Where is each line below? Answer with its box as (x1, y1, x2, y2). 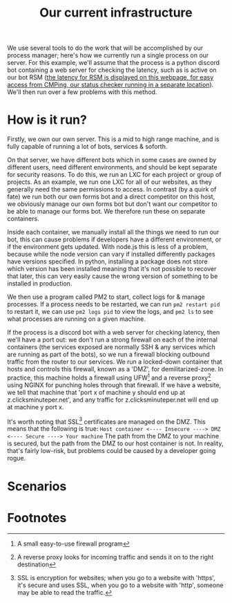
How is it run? (7, 112, 88, 128)
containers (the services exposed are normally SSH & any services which (7, 343, 216, 351)
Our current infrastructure (39, 5, 193, 21)
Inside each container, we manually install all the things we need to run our (7, 228, 220, 236)
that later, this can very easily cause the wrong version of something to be (7, 272, 218, 281)
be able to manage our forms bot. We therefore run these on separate (7, 207, 206, 216)
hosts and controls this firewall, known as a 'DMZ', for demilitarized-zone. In (7, 365, 224, 373)
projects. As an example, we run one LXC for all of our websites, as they (7, 178, 212, 186)
